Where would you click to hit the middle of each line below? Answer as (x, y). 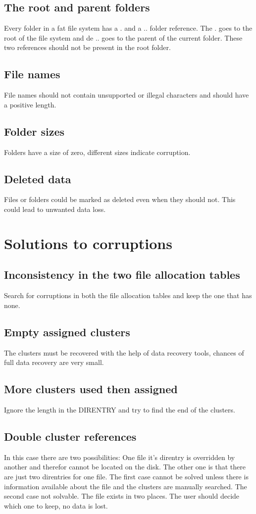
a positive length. (30, 104)
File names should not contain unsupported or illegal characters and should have (127, 95)
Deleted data (38, 179)
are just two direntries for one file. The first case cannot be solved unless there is (126, 476)
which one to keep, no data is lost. (56, 505)
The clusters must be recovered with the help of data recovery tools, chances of (124, 352)
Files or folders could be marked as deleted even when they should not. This (120, 199)
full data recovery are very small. (54, 362)
